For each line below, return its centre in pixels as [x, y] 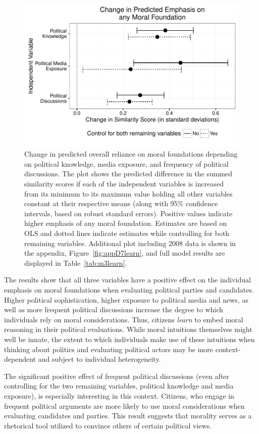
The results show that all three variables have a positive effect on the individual [127, 280]
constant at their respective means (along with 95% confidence [121, 203]
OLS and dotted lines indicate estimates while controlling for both [127, 233]
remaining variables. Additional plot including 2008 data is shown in [130, 243]
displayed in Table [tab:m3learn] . [76, 262]
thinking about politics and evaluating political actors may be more [109, 349]
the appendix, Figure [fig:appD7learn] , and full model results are [125, 253]
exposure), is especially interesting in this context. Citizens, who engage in [119, 395]
